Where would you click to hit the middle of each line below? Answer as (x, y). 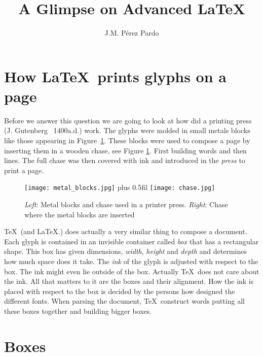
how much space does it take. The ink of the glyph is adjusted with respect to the (131, 261)
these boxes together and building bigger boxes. (78, 311)
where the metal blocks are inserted (80, 214)
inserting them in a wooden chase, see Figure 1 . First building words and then (125, 150)
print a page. (24, 170)
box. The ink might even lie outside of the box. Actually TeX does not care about (132, 271)
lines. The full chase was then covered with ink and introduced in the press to (125, 160)
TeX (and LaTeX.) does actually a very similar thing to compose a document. (126, 231)
